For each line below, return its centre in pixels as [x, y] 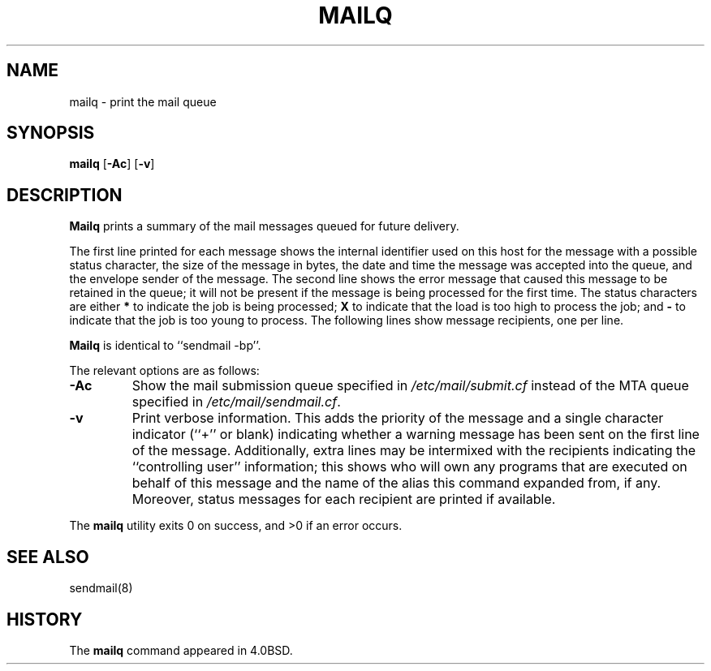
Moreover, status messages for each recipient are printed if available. [344, 499]
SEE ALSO [48, 557]
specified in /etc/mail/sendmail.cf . [236, 402]
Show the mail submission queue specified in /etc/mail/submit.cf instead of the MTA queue [410, 386]
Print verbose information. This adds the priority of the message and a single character [398, 418]
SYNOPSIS [51, 133]
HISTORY [45, 619]
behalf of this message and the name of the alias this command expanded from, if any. [396, 483]
